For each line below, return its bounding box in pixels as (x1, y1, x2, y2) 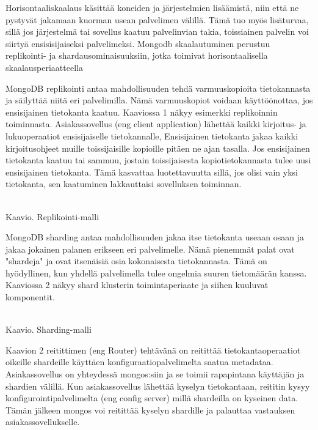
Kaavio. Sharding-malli (5, 323, 92, 336)
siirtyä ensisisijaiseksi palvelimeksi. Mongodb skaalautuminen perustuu (5, 37, 270, 50)
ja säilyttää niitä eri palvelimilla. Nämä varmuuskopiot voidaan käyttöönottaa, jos (5, 94, 313, 106)
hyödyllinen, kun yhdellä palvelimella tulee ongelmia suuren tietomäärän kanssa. (5, 266, 307, 279)
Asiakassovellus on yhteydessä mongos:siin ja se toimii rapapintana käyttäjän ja (5, 368, 305, 380)
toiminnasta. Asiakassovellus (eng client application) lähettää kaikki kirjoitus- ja (5, 117, 306, 130)
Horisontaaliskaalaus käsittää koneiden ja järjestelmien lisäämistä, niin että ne (5, 1, 299, 13)
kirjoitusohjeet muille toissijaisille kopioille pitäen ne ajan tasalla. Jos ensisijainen (5, 141, 310, 154)
